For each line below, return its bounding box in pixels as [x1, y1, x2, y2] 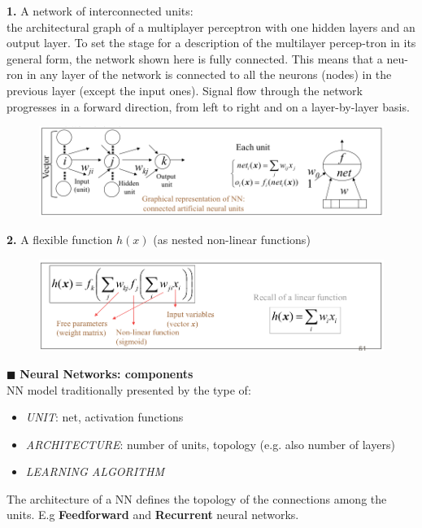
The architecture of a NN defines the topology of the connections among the [7, 490, 387, 507]
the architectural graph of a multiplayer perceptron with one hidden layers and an [7, 18, 415, 35]
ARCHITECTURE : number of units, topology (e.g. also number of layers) [25, 435, 395, 452]
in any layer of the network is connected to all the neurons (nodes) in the [26, 66, 392, 83]
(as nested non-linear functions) [153, 230, 311, 247]
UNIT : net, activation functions [25, 408, 184, 425]
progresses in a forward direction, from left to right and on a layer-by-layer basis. [7, 98, 410, 115]
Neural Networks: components [20, 364, 194, 382]
